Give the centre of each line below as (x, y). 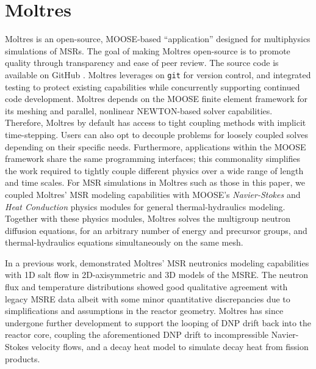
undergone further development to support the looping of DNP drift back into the (158, 322)
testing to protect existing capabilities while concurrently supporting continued (153, 86)
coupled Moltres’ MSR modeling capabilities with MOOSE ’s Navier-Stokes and (153, 194)
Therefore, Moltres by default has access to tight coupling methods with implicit (156, 122)
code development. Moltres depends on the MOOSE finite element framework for (156, 99)
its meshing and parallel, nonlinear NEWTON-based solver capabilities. (139, 110)
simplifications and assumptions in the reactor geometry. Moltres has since (144, 311)
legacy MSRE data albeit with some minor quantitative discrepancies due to (148, 298)
